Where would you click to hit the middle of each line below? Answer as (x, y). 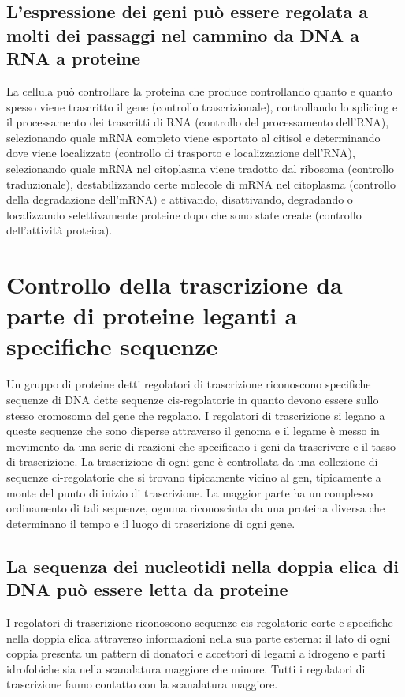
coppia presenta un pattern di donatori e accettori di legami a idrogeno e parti (196, 653)
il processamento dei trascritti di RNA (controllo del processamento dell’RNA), (198, 122)
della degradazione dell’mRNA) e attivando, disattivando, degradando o (180, 199)
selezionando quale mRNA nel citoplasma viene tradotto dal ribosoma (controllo (201, 168)
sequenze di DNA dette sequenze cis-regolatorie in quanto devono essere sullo (193, 400)
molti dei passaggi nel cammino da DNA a (183, 34)
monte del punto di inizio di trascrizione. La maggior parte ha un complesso (189, 492)
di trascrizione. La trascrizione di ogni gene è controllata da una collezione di (192, 461)
